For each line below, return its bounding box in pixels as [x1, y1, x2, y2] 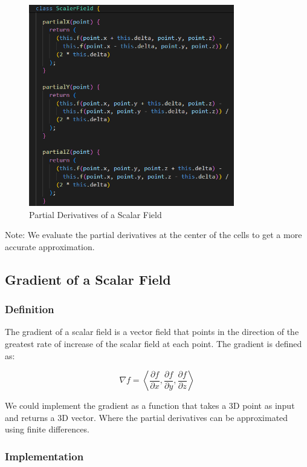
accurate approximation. [5, 240, 95, 253]
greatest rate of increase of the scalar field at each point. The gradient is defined [5, 337, 302, 350]
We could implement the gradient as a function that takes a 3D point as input [5, 399, 295, 412]
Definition [5, 302, 54, 317]
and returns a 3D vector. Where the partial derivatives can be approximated [5, 411, 288, 423]
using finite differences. [5, 423, 89, 436]
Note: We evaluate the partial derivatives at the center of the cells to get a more [5, 228, 302, 241]
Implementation [5, 448, 84, 463]
